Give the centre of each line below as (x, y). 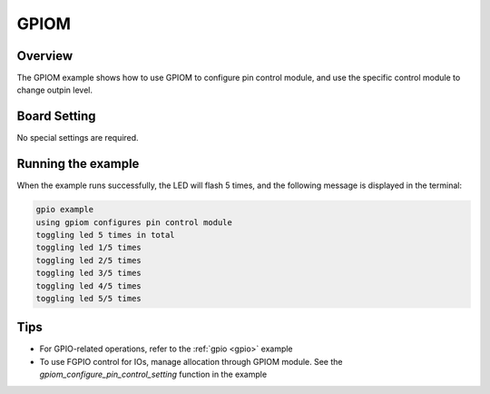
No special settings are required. (78, 138)
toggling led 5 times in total (106, 235)
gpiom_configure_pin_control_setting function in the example (153, 374)
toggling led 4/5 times (89, 286)
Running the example (78, 164)
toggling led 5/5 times (89, 298)
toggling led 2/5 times (89, 260)
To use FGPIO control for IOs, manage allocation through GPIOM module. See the (191, 361)
